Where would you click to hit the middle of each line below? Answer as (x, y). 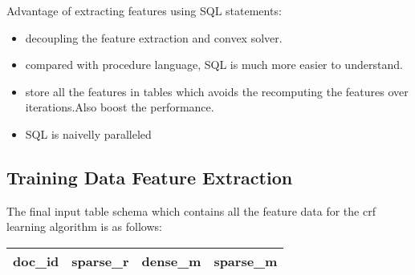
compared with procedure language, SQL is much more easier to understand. (214, 65)
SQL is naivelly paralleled (88, 133)
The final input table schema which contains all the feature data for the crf (191, 210)
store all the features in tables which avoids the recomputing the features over (217, 91)
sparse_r (100, 261)
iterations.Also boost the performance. (120, 107)
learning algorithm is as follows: (84, 226)
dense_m (171, 261)
